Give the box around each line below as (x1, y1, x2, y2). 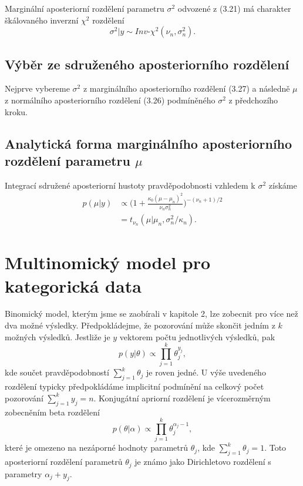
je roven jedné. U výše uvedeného (146, 366, 266, 378)
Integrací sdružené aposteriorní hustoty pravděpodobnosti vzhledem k (5, 179, 255, 191)
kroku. (5, 105, 28, 118)
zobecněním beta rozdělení (5, 405, 100, 418)
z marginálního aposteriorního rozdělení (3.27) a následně (83, 82, 290, 95)
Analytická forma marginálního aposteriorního (5, 134, 292, 152)
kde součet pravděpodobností (5, 366, 109, 378)
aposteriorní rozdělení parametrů (5, 455, 123, 468)
